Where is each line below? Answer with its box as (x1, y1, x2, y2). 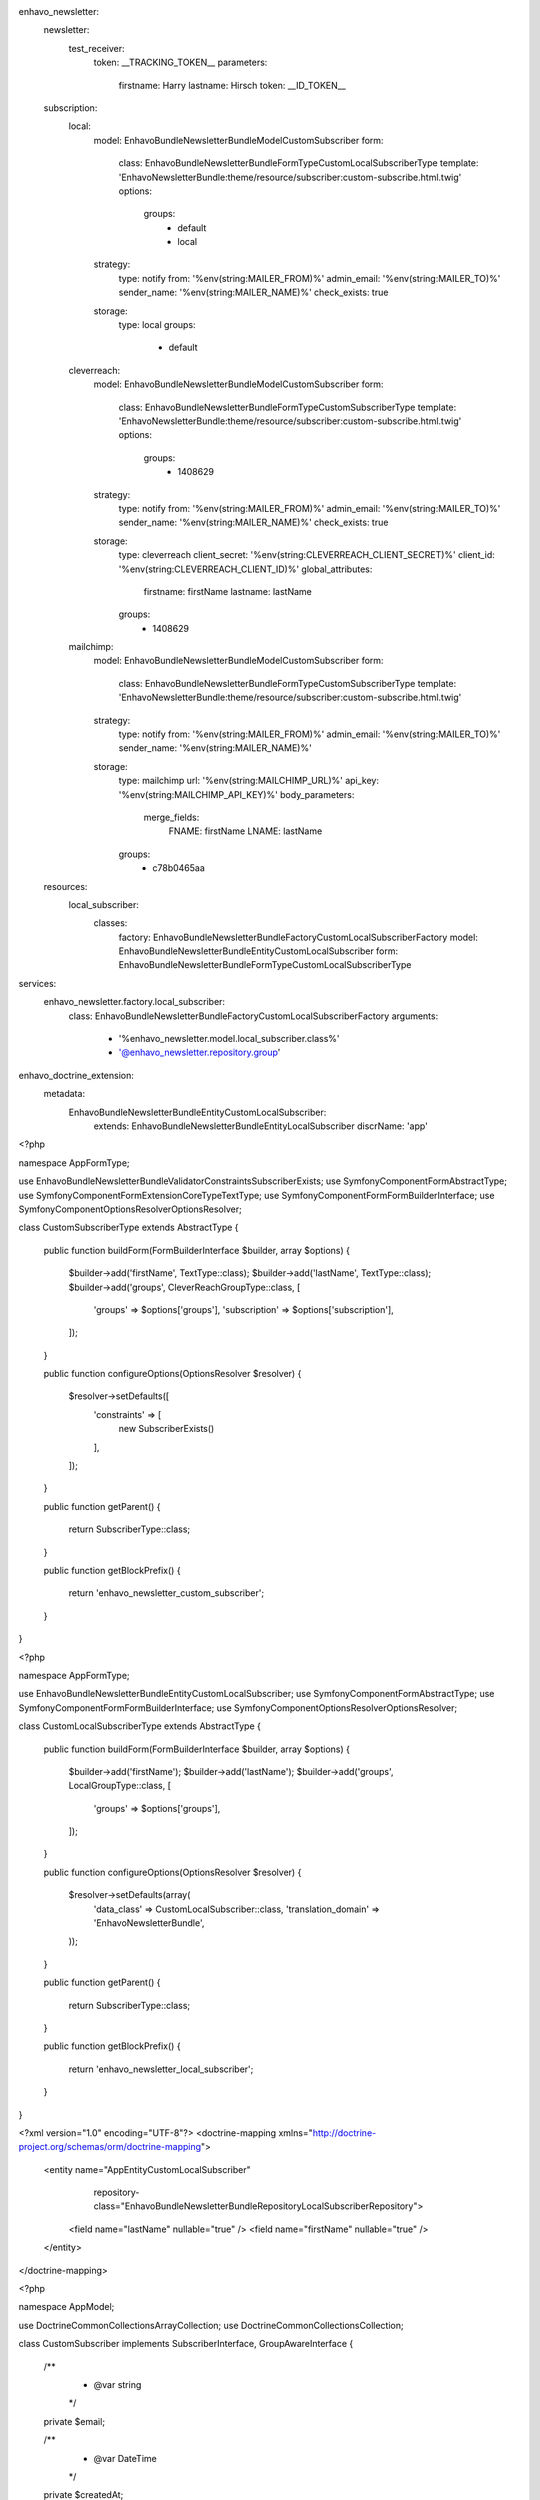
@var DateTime (93, 2452, 157, 2464)
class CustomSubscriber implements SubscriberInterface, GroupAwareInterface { (18, 2338, 354, 2350)
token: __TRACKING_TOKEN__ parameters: (93, 56, 268, 69)
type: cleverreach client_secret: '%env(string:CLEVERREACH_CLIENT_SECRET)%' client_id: (118, 549, 495, 561)
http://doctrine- (312, 2126, 377, 2139)
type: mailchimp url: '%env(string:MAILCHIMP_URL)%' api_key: (118, 775, 380, 787)
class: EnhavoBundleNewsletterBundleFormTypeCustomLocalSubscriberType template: (118, 157, 479, 169)
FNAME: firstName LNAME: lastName (168, 825, 323, 837)
